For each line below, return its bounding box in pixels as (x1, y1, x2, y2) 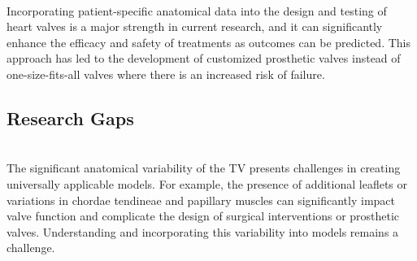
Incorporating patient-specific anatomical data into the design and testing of (7, 2, 387, 19)
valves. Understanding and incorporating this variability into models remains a (7, 223, 399, 240)
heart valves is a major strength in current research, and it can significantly (7, 18, 383, 35)
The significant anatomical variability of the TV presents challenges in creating (7, 159, 401, 176)
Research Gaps (7, 105, 134, 130)
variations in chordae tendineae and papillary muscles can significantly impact (7, 191, 396, 208)
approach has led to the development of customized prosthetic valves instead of (7, 50, 401, 67)
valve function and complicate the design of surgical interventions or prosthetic (7, 207, 400, 224)
